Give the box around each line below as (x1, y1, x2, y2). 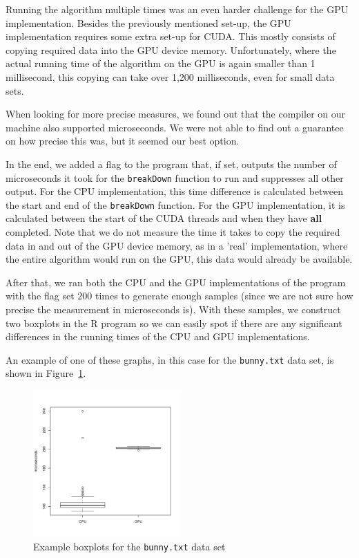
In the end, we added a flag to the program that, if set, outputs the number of (6, 156, 337, 171)
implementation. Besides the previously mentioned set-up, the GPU (6, 15, 291, 30)
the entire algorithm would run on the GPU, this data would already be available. (6, 252, 353, 266)
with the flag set (6, 288, 75, 303)
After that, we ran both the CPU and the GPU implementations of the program (6, 275, 346, 289)
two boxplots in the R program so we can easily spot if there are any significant (6, 315, 342, 330)
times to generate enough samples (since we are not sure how (95, 288, 353, 303)
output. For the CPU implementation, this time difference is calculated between (6, 184, 344, 198)
